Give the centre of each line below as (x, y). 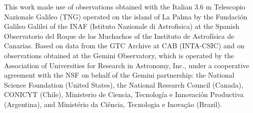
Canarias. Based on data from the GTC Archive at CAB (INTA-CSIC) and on (124, 46)
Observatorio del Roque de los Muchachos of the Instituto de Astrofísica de (119, 36)
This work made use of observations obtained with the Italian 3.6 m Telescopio (125, 6)
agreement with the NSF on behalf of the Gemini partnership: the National (119, 75)
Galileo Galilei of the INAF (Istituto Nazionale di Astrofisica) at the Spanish (122, 26)
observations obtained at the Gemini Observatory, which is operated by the (119, 55)
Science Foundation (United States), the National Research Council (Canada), (124, 84)
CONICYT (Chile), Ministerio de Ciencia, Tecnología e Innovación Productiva (124, 94)
